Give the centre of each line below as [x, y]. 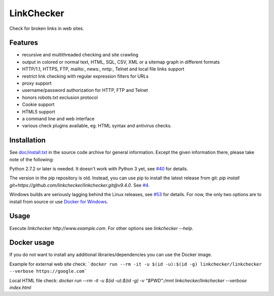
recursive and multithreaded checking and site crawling [80, 55]
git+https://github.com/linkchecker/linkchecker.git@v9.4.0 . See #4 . [79, 185]
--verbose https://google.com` [48, 271]
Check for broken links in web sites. [47, 28]
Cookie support [38, 104]
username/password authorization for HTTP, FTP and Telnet [85, 90]
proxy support [37, 83]
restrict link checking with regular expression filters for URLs [85, 76]
